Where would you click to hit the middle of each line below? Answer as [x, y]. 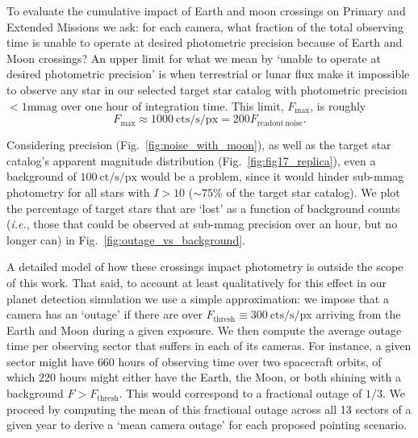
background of [42, 176]
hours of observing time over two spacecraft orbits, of [250, 361]
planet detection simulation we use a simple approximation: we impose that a [198, 298]
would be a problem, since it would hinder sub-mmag [272, 176]
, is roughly [338, 105]
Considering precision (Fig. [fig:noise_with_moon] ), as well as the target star [199, 145]
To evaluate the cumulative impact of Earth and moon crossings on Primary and [206, 10]
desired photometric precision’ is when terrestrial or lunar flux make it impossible [208, 74]
